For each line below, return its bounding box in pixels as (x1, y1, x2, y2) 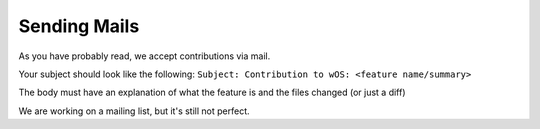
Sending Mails (18, 15, 140, 37)
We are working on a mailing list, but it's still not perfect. (18, 105, 250, 117)
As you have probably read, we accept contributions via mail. (18, 50, 271, 62)
